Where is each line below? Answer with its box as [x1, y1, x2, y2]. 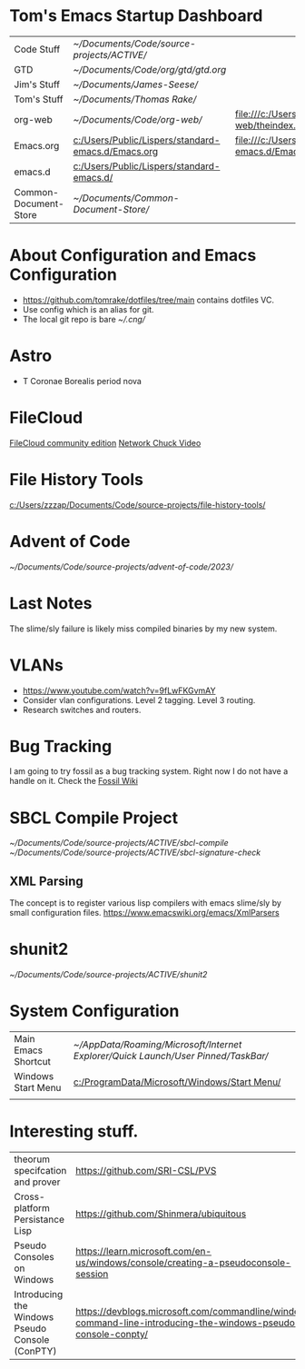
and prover [14, 1176, 61, 1188]
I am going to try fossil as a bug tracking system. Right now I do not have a [9, 766, 289, 777]
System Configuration [9, 1001, 180, 1022]
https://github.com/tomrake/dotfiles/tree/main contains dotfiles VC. [22, 294, 275, 305]
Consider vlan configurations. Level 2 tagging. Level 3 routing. [22, 694, 256, 705]
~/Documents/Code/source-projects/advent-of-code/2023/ [9, 560, 234, 572]
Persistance [14, 1214, 65, 1225]
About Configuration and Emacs [9, 245, 257, 266]
